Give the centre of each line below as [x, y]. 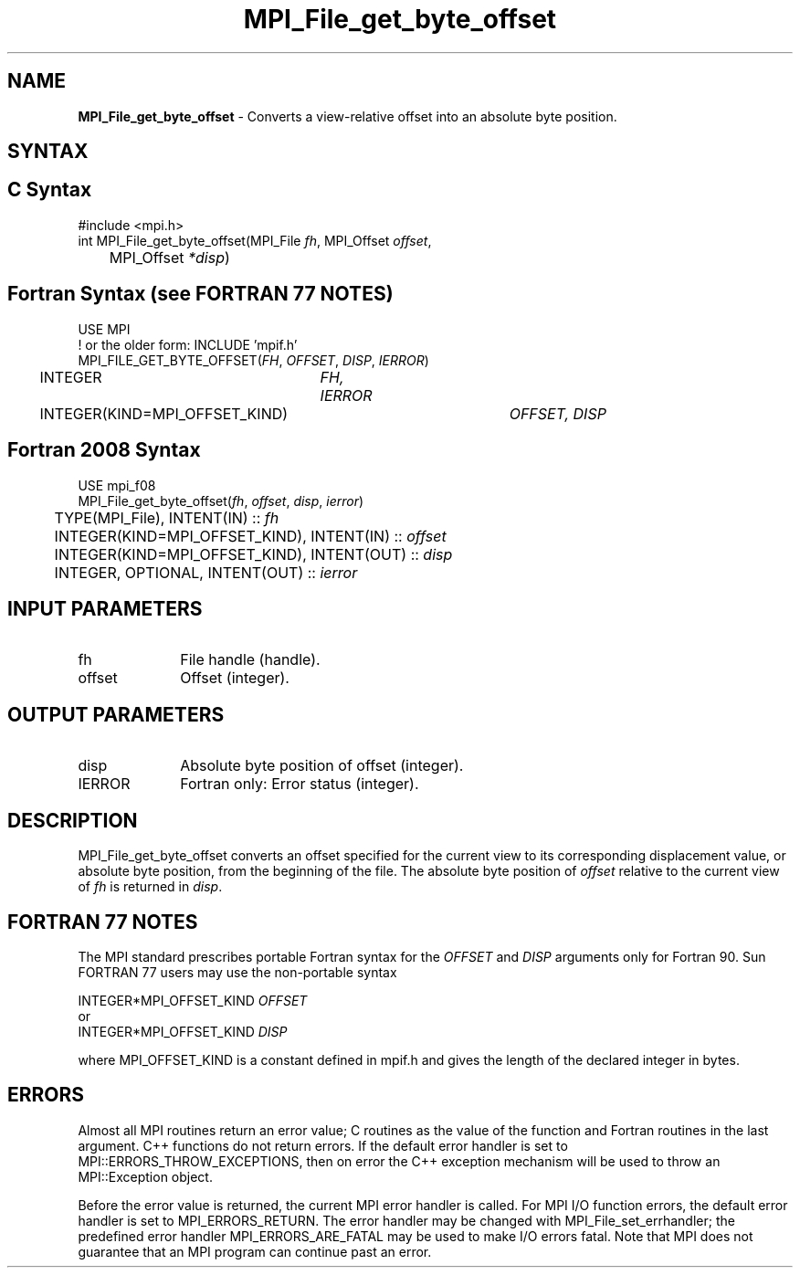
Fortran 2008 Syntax [104, 450]
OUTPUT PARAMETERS [116, 714]
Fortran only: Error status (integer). [300, 784]
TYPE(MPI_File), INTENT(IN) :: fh [167, 517]
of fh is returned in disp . [150, 887]
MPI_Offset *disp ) [169, 257]
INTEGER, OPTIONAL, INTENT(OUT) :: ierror [206, 572]
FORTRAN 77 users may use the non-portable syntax [237, 972]
